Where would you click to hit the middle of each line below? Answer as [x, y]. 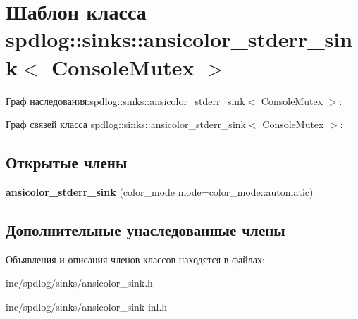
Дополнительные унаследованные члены [146, 229]
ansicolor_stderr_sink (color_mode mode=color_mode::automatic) [160, 191]
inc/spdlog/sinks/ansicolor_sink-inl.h [87, 306]
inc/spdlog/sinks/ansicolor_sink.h [79, 283]
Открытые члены [67, 162]
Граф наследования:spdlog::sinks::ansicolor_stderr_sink [125, 100]
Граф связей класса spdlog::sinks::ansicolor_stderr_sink [126, 124]
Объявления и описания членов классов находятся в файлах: [135, 259]
